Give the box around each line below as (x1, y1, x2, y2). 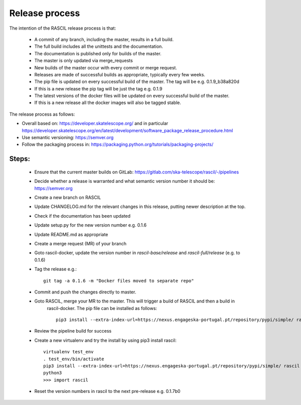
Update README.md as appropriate (34, 231, 108, 237)
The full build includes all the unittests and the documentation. (34, 43, 163, 50)
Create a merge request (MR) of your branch (34, 240, 127, 246)
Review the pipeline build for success (34, 328, 112, 334)
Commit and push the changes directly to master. (34, 289, 136, 295)
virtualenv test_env (43, 349, 94, 355)
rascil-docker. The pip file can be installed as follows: (47, 305, 158, 311)
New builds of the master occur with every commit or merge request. (34, 64, 178, 70)
